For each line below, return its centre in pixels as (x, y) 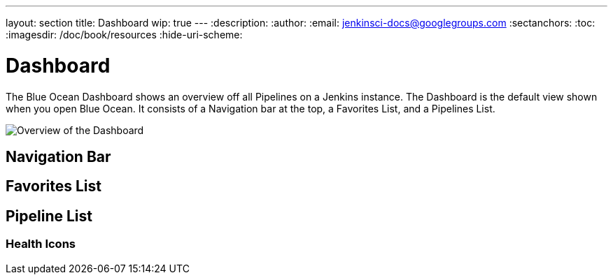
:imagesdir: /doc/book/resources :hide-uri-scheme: (124, 35)
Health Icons (41, 244)
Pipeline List (49, 216)
